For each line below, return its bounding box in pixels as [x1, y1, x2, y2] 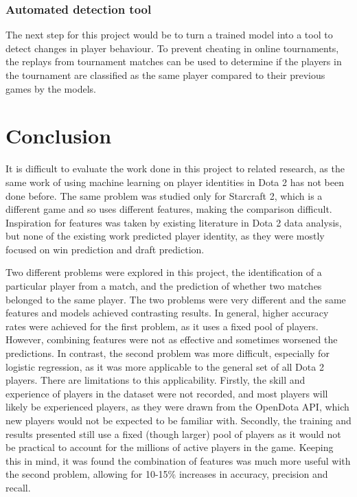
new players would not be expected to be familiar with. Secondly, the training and [5, 413, 352, 427]
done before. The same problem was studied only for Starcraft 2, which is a [5, 188, 323, 203]
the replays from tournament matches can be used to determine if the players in [5, 54, 342, 69]
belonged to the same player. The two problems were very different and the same [5, 292, 346, 306]
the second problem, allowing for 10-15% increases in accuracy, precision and [5, 467, 328, 481]
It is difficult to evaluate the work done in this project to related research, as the [5, 161, 345, 176]
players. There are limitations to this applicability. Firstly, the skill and [5, 373, 306, 387]
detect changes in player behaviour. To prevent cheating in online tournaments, [5, 41, 339, 55]
